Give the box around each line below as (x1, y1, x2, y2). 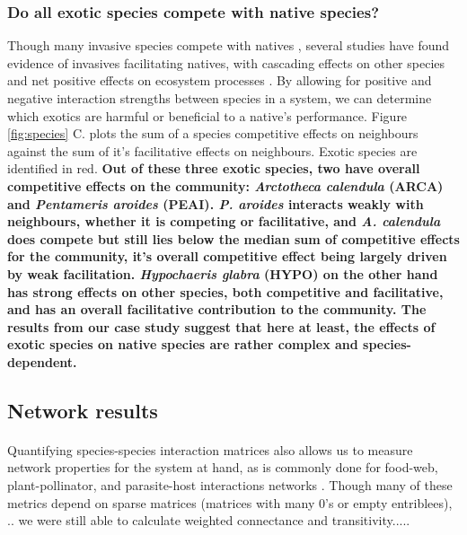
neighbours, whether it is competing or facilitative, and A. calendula (7, 212, 441, 231)
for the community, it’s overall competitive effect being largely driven (7, 247, 447, 266)
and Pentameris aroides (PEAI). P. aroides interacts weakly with (7, 194, 424, 213)
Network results (7, 396, 158, 424)
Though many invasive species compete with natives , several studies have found (7, 36, 450, 55)
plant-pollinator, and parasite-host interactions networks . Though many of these (7, 476, 453, 495)
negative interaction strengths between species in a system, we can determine (7, 89, 432, 107)
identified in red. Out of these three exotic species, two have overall (7, 159, 420, 178)
